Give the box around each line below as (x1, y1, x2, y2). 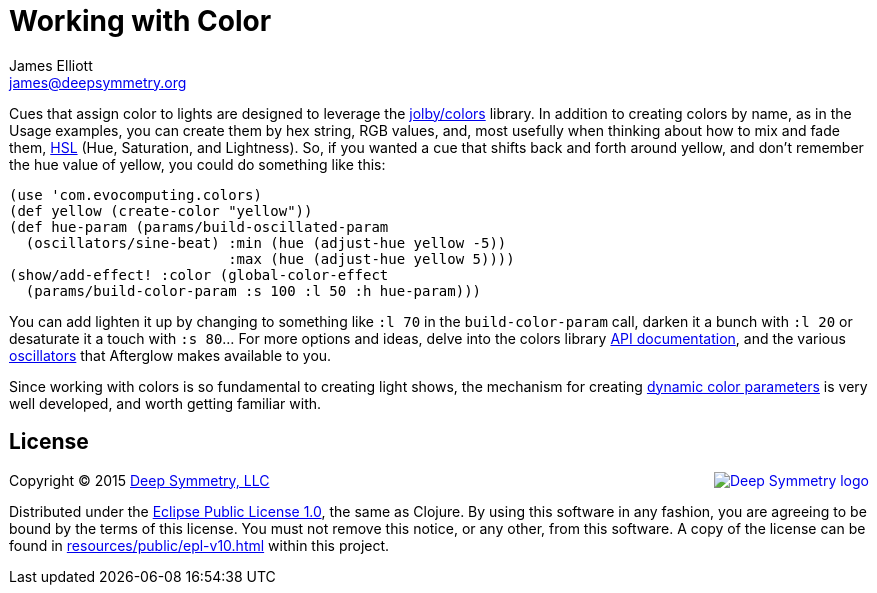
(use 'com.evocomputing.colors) (9, 186, 262, 203)
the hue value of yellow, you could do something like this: (9, 155, 386, 173)
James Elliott (9, 56, 93, 74)
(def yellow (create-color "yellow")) (9, 202, 313, 219)
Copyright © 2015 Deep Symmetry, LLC (9, 471, 270, 489)
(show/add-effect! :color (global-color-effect (9, 266, 389, 283)
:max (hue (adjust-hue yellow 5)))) (228, 250, 515, 267)
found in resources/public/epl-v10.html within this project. (9, 536, 390, 554)
